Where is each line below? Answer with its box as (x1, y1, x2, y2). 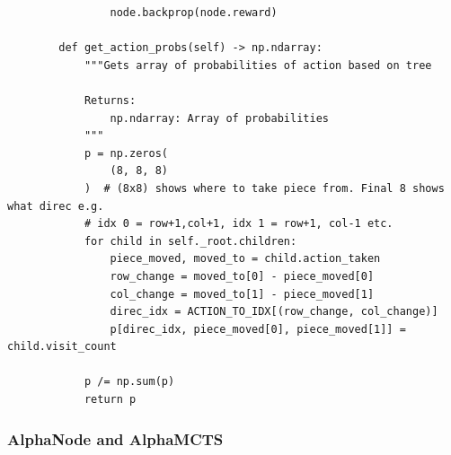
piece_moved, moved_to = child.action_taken (110, 252, 381, 266)
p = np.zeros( (84, 146, 168, 160)
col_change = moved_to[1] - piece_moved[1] (110, 287, 375, 301)
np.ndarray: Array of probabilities (110, 111, 329, 125)
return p (84, 393, 137, 407)
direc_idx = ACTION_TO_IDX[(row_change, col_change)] (110, 305, 438, 319)
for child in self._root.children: (84, 234, 297, 248)
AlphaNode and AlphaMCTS (7, 427, 224, 450)
